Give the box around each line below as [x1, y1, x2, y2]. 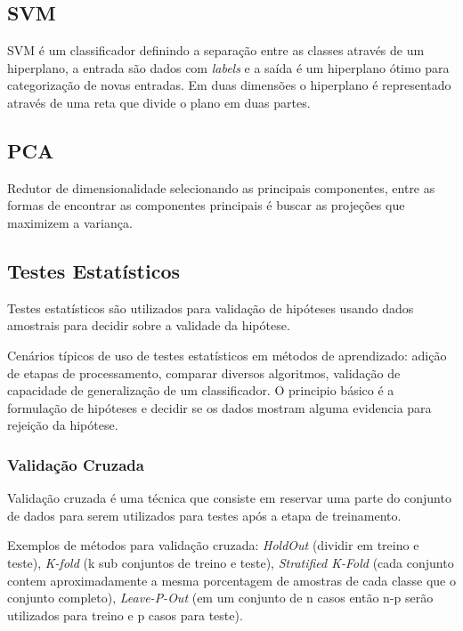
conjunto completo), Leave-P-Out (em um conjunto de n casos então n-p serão [7, 588, 434, 607]
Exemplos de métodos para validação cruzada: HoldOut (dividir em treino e [7, 536, 419, 554]
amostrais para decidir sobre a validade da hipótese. [7, 316, 290, 335]
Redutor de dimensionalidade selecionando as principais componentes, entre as [7, 178, 435, 197]
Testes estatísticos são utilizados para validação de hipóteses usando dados [7, 298, 414, 317]
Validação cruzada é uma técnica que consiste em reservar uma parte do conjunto [7, 489, 451, 507]
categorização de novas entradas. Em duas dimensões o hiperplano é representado [7, 76, 451, 94]
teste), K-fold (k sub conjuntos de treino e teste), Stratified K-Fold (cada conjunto [7, 553, 454, 571]
